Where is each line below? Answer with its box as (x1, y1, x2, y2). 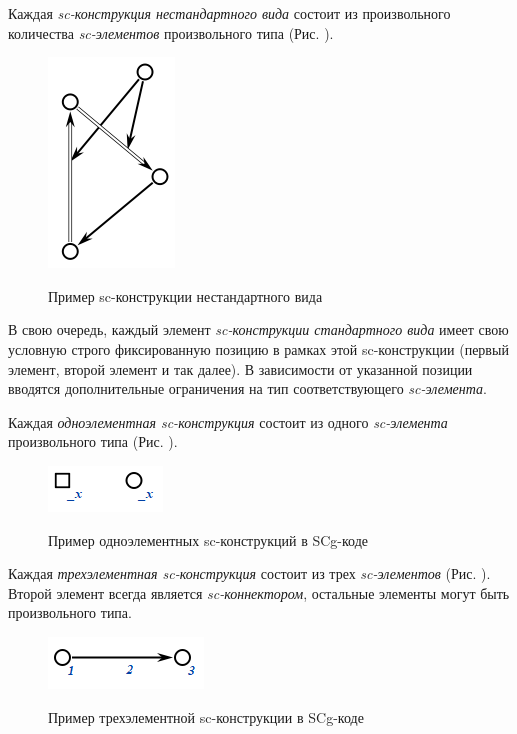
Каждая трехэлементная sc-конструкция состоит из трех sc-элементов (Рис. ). (8, 563, 491, 584)
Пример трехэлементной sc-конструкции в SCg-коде (48, 706, 364, 727)
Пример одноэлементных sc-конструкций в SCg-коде (48, 529, 369, 550)
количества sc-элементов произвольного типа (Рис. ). (8, 22, 334, 43)
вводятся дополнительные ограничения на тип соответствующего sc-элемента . (8, 378, 487, 399)
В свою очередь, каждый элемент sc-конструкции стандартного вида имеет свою (8, 319, 509, 340)
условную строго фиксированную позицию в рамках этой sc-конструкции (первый (8, 338, 509, 359)
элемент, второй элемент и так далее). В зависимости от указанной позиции (8, 358, 473, 379)
